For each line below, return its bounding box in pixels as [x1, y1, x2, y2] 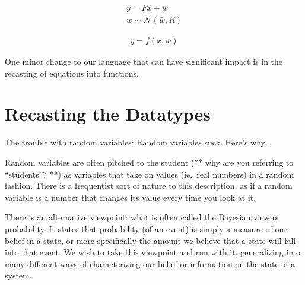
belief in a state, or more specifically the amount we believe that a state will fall [5, 234, 296, 246]
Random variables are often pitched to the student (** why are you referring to [5, 156, 294, 168]
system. [5, 269, 32, 281]
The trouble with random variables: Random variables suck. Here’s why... [5, 136, 272, 148]
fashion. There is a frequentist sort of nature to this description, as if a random [5, 179, 293, 192]
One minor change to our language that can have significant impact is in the [5, 55, 283, 68]
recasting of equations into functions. [5, 66, 139, 79]
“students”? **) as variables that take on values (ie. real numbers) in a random [5, 167, 294, 180]
